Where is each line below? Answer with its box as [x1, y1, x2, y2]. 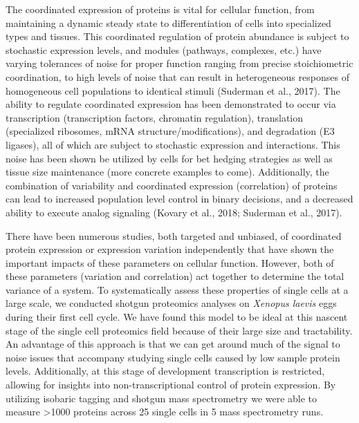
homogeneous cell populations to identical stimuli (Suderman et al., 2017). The [6, 83, 340, 97]
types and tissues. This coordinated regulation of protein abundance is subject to [6, 29, 349, 44]
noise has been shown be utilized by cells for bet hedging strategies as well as [6, 151, 333, 165]
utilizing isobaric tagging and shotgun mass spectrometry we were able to [6, 391, 317, 405]
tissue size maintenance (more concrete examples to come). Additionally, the [6, 164, 329, 179]
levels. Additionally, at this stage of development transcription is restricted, [6, 364, 325, 378]
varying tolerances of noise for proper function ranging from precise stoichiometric [6, 56, 353, 70]
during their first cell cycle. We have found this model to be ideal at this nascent [6, 310, 348, 324]
